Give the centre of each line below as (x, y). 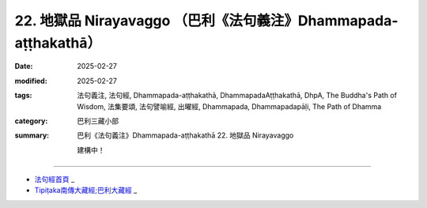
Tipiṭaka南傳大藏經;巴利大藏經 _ (86, 191)
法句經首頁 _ (55, 180)
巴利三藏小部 (98, 121)
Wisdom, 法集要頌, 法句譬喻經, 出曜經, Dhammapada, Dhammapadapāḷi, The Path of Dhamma (229, 106)
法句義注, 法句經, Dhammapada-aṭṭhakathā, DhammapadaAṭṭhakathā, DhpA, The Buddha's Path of (237, 96)
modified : (31, 81)
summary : (32, 135)
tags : (23, 96)
